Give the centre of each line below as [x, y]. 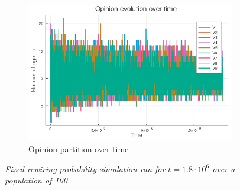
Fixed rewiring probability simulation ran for [85, 168]
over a [224, 168]
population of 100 [36, 180]
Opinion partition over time [79, 148]
